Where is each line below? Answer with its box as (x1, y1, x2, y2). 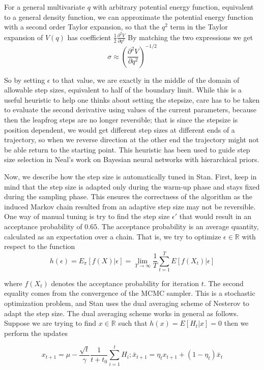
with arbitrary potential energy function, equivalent (93, 2, 254, 12)
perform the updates (4, 327, 68, 338)
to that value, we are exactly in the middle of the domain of (52, 74, 240, 85)
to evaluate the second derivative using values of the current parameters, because (4, 104, 256, 115)
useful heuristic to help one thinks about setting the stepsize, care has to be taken (4, 94, 260, 105)
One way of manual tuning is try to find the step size (4, 211, 170, 222)
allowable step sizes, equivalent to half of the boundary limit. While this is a (4, 84, 242, 95)
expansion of (4, 32, 43, 42)
